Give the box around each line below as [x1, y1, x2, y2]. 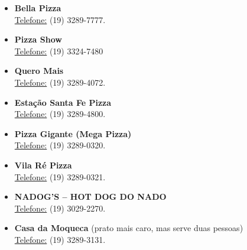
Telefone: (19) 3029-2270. [14, 202, 106, 214]
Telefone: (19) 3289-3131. [14, 233, 106, 245]
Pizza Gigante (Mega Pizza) [14, 127, 132, 139]
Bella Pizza [14, 2, 61, 14]
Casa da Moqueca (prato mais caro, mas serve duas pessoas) [14, 222, 243, 234]
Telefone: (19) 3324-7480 [14, 44, 103, 57]
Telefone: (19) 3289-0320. [14, 139, 106, 151]
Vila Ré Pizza [14, 158, 72, 171]
